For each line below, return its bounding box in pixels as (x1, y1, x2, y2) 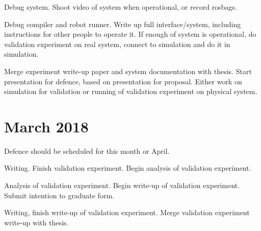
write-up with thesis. (4, 217, 69, 227)
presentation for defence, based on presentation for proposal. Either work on (4, 76, 242, 86)
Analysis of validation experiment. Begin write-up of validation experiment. (4, 180, 240, 191)
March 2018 (4, 115, 89, 136)
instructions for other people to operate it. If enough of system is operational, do (4, 29, 256, 39)
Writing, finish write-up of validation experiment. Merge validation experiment (4, 207, 250, 218)
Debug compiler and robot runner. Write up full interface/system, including (4, 18, 241, 29)
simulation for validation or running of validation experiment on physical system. (4, 86, 257, 97)
